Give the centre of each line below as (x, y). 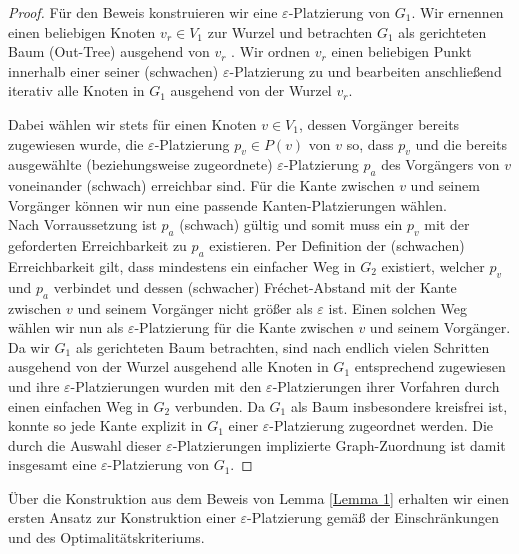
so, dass (370, 143)
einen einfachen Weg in (78, 405)
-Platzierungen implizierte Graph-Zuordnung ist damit (339, 444)
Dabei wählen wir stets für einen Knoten (132, 123)
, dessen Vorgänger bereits (379, 123)
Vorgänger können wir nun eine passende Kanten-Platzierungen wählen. (227, 204)
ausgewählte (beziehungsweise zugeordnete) (140, 164)
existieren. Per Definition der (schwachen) (337, 245)
